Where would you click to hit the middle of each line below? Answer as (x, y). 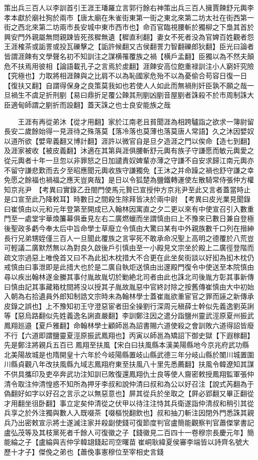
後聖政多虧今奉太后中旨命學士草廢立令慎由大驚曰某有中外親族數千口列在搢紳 (129, 228)
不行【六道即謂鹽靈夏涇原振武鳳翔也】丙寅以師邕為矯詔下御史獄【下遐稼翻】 (129, 335)
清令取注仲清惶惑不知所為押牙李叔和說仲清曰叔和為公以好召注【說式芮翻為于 (129, 383)
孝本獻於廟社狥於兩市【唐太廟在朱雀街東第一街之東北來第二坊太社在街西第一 (129, 17)
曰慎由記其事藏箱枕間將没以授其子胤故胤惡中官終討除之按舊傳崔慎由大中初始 (129, 286)
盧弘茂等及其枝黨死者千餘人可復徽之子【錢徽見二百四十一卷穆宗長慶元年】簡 (129, 432)
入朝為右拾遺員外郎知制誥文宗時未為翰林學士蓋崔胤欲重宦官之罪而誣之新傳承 (129, 296)
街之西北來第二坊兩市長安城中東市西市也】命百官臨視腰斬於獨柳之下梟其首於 (129, 27)
